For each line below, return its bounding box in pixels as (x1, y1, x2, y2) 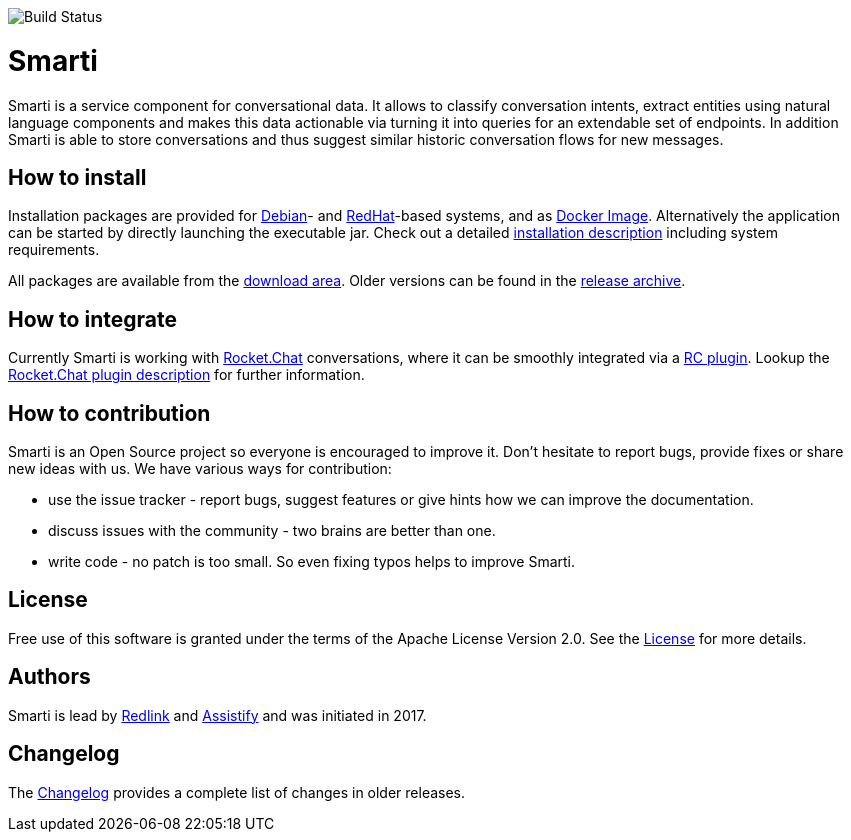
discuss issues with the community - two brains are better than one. (48, 522, 496, 540)
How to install (8, 164, 147, 190)
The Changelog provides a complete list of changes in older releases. (8, 783, 466, 801)
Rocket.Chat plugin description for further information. (8, 366, 365, 384)
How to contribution (8, 400, 211, 426)
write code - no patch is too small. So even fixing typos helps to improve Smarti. (48, 553, 575, 571)
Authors (8, 664, 91, 690)
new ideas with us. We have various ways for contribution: (8, 460, 392, 478)
